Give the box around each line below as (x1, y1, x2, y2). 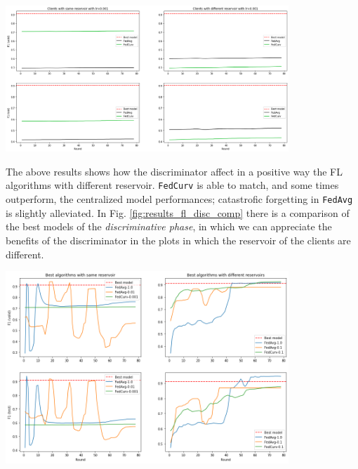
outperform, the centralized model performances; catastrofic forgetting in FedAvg (6, 192, 353, 206)
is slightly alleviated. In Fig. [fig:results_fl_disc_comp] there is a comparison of (6, 205, 350, 220)
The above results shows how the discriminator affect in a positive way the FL (6, 164, 343, 178)
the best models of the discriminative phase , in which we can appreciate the (6, 219, 332, 234)
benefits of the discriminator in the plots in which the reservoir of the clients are (6, 232, 351, 247)
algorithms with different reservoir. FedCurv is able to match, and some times (6, 178, 339, 192)
